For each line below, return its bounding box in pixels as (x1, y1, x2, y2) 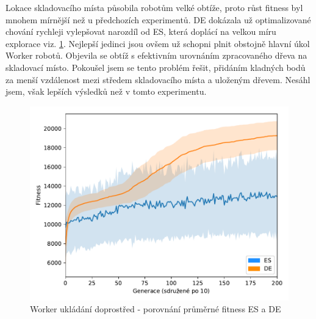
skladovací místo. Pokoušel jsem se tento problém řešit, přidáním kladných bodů (5, 61, 306, 73)
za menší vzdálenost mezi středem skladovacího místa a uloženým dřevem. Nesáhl (5, 73, 311, 86)
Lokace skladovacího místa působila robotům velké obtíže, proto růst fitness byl (5, 1, 303, 13)
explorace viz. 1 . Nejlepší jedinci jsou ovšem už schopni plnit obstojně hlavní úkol (5, 37, 310, 50)
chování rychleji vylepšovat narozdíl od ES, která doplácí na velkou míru (5, 25, 276, 38)
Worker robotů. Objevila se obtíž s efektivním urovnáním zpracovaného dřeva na (5, 49, 307, 62)
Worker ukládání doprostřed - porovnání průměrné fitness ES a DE (30, 302, 281, 315)
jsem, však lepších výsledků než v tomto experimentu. (5, 85, 207, 98)
